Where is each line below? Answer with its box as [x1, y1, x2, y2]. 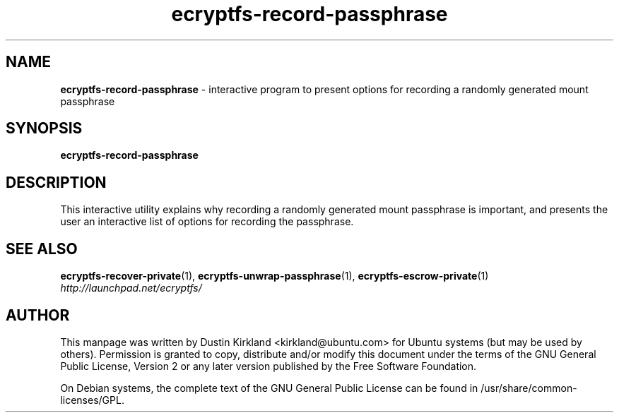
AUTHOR [6, 306, 70, 324]
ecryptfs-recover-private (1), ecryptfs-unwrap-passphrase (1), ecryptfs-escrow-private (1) [60, 270, 489, 282]
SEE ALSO [6, 239, 78, 258]
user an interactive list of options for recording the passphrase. [60, 215, 354, 228]
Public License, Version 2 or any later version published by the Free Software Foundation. [60, 359, 477, 372]
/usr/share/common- [481, 381, 577, 394]
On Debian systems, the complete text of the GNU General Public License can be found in [60, 381, 478, 394]
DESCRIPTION [6, 173, 107, 191]
